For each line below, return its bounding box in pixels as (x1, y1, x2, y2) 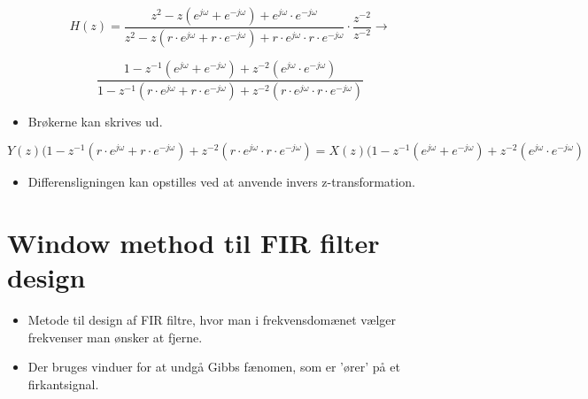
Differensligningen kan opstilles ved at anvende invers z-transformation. (27, 173, 415, 191)
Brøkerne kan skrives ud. (27, 111, 163, 130)
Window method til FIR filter (7, 225, 380, 261)
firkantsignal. (27, 375, 99, 394)
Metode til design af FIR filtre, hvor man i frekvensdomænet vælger (27, 311, 397, 329)
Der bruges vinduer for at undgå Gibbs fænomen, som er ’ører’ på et (27, 357, 400, 376)
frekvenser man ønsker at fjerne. (27, 327, 203, 346)
